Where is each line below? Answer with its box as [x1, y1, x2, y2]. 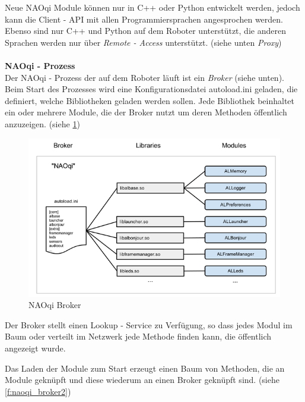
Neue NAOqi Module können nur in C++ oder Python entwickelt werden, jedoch [5, 1, 300, 13]
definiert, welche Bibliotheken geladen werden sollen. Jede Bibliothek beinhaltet [5, 94, 295, 106]
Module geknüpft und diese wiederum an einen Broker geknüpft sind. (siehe [5, 373, 279, 386]
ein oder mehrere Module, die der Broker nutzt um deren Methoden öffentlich [5, 106, 287, 118]
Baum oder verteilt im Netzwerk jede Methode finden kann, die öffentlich [5, 330, 272, 343]
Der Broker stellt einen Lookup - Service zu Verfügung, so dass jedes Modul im [5, 318, 293, 331]
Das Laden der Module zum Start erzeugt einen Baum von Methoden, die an [5, 362, 285, 374]
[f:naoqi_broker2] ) [5, 385, 71, 397]
